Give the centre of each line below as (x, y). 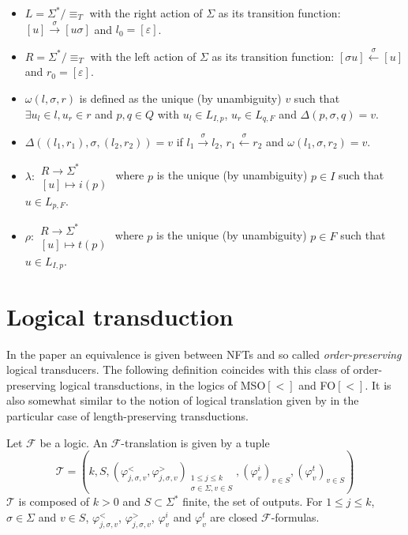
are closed (234, 516)
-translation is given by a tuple (195, 442)
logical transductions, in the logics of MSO (163, 384)
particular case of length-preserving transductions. (127, 415)
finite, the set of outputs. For (253, 501)
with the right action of (146, 13)
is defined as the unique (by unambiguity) (180, 98)
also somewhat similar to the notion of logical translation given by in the (183, 400)
